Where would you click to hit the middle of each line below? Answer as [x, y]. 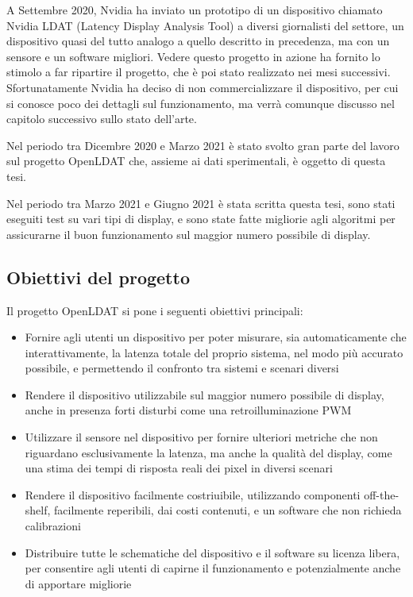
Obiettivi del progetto [98, 277]
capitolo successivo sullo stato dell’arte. [102, 119]
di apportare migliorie [78, 583]
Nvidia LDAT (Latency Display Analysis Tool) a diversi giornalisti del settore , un [205, 25]
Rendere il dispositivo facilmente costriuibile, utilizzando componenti [193, 494]
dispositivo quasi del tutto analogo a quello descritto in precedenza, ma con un [198, 41]
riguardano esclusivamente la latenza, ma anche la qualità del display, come [208, 452]
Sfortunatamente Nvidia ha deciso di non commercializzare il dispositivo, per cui [203, 87]
